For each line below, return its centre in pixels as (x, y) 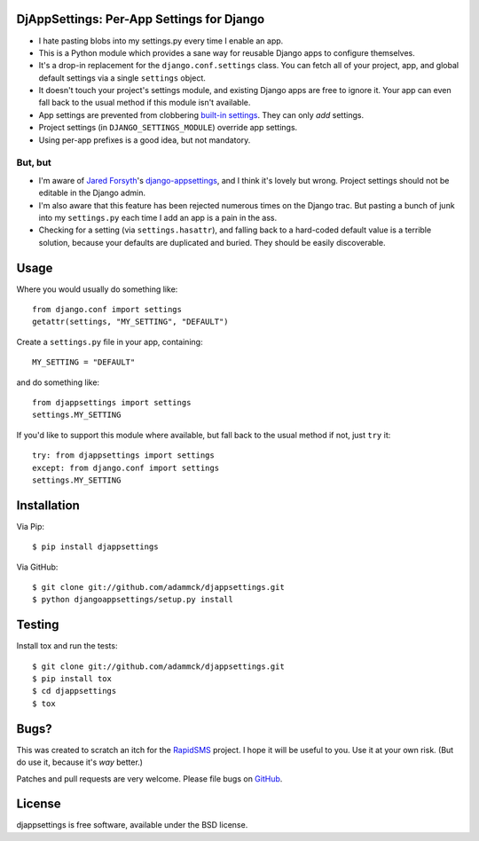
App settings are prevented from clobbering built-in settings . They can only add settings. (201, 114)
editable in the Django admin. (92, 193)
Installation (48, 505)
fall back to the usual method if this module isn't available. (145, 103)
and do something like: (58, 382)
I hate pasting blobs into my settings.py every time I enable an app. (161, 41)
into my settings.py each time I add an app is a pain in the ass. (158, 217)
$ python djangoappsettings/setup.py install (133, 600)
